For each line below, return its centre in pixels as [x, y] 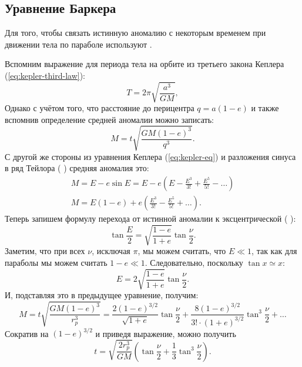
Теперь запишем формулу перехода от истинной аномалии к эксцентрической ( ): [150, 218]
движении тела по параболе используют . [78, 44]
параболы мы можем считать [56, 262]
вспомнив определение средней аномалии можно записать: [109, 119]
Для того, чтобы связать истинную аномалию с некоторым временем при [135, 33]
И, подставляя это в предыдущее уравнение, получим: [102, 294]
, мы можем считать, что [182, 251]
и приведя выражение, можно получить [166, 333]
